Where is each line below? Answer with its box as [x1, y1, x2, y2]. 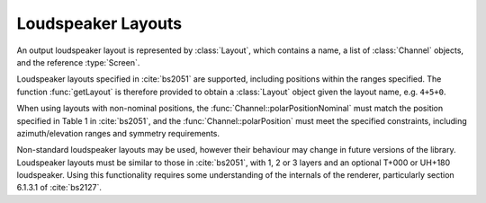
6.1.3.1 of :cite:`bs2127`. [16, 182, 103, 193]
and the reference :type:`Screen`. [16, 57, 140, 67]
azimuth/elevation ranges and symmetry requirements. [16, 128, 220, 138]
